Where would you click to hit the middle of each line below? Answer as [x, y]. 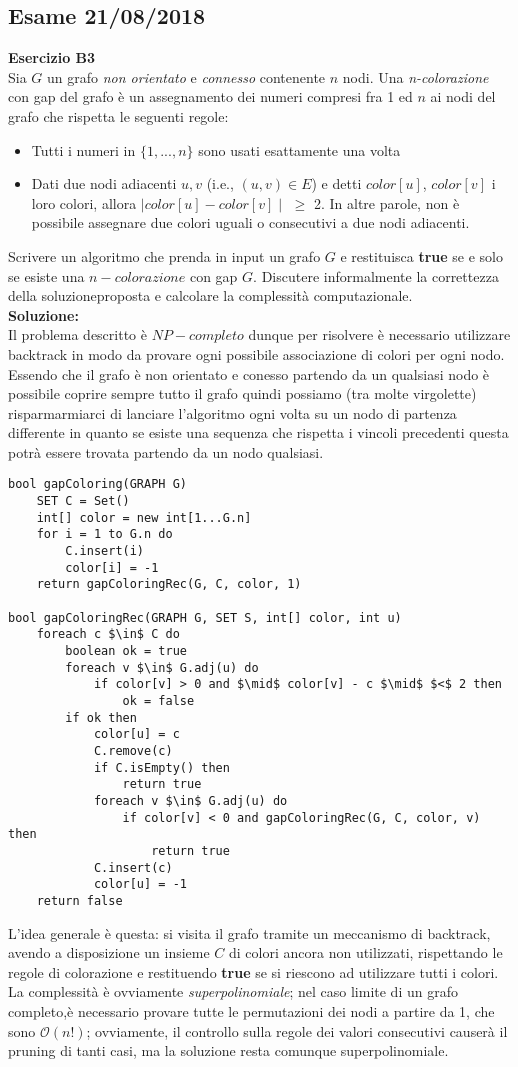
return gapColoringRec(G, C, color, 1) [169, 584]
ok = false [158, 701]
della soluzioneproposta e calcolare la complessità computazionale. [210, 295]
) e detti [336, 183]
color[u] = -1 [140, 884]
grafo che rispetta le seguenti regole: [118, 115]
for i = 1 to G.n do [104, 534]
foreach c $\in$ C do [108, 634]
